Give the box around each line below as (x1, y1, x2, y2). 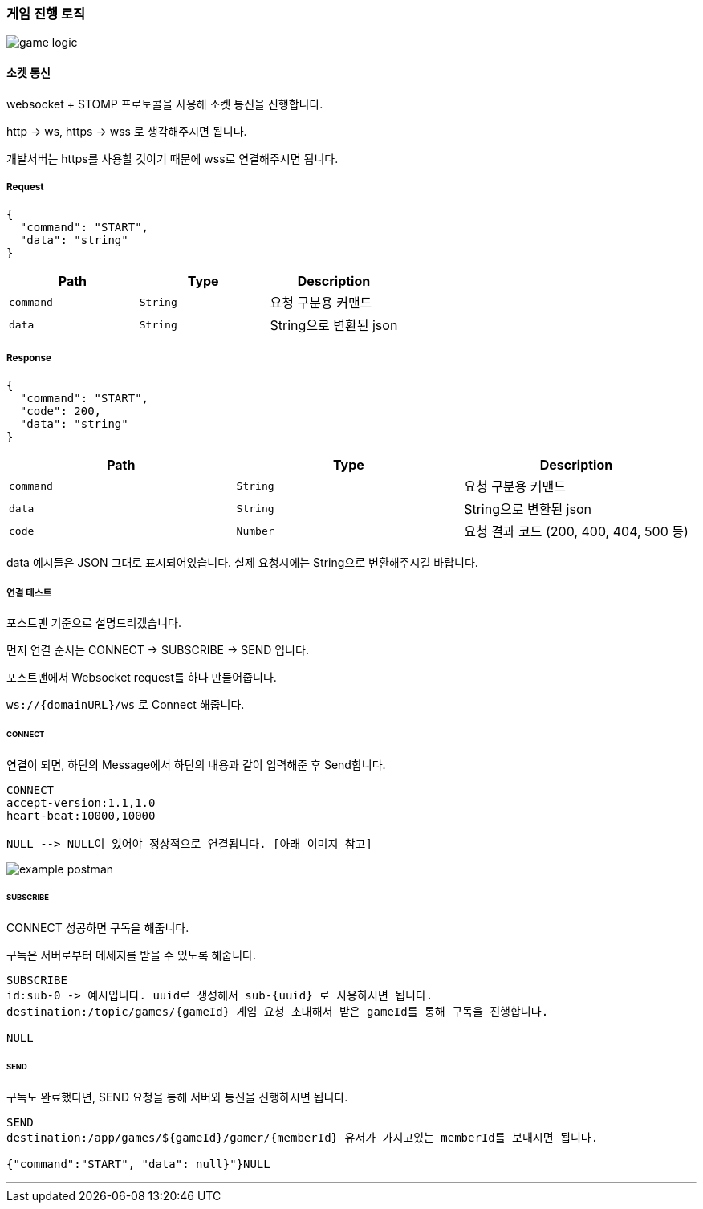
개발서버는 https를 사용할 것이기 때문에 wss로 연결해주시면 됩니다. (6, 151, 339, 165)
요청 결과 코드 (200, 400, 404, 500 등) (464, 523, 689, 540)
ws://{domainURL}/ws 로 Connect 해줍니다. (6, 697, 245, 711)
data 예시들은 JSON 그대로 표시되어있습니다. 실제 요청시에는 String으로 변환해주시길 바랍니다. (6, 556, 478, 570)
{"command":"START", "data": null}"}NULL (6, 1158, 270, 1170)
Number (236, 524, 274, 537)
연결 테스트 (6, 587, 52, 599)
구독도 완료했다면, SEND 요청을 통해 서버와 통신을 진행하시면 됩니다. (6, 1090, 348, 1104)
